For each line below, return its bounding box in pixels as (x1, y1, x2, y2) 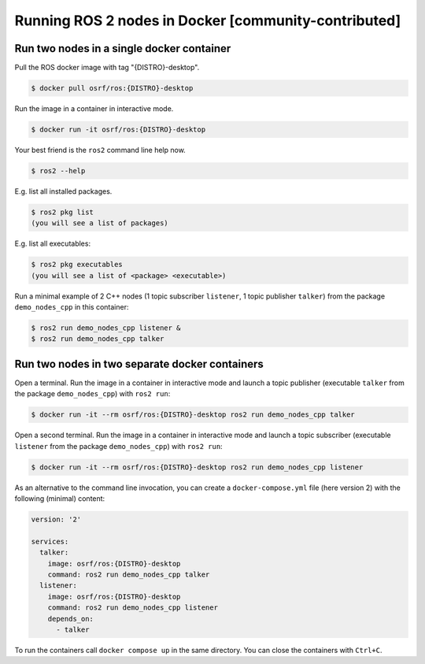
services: (31, 536, 69, 546)
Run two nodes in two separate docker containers (14, 357, 264, 370)
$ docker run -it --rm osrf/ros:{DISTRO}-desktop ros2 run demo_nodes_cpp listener (31, 462, 364, 472)
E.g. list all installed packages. (14, 186, 113, 196)
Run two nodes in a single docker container (14, 42, 231, 55)
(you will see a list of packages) (31, 219, 168, 228)
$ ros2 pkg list (31, 207, 94, 217)
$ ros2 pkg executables (31, 260, 124, 269)
